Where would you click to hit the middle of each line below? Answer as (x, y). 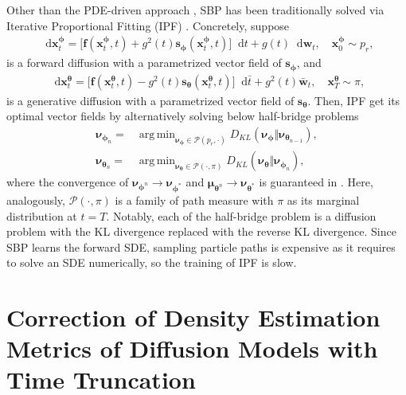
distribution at (42, 215)
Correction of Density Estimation (193, 317)
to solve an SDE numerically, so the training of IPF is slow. (152, 262)
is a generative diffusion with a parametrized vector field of (150, 100)
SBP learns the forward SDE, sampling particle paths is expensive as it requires (201, 246)
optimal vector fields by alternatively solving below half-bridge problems (183, 116)
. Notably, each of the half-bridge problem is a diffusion (241, 215)
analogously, (36, 199)
